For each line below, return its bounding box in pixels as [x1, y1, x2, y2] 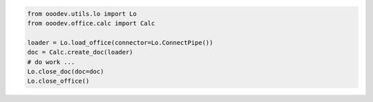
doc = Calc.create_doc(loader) [27, 48, 134, 57]
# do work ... [27, 58, 75, 65]
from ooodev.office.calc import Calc [27, 19, 155, 27]
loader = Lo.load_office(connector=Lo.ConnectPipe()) [27, 39, 213, 46]
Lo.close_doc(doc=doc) [27, 68, 104, 75]
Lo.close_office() [27, 77, 90, 85]
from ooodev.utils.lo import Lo [27, 10, 137, 17]
